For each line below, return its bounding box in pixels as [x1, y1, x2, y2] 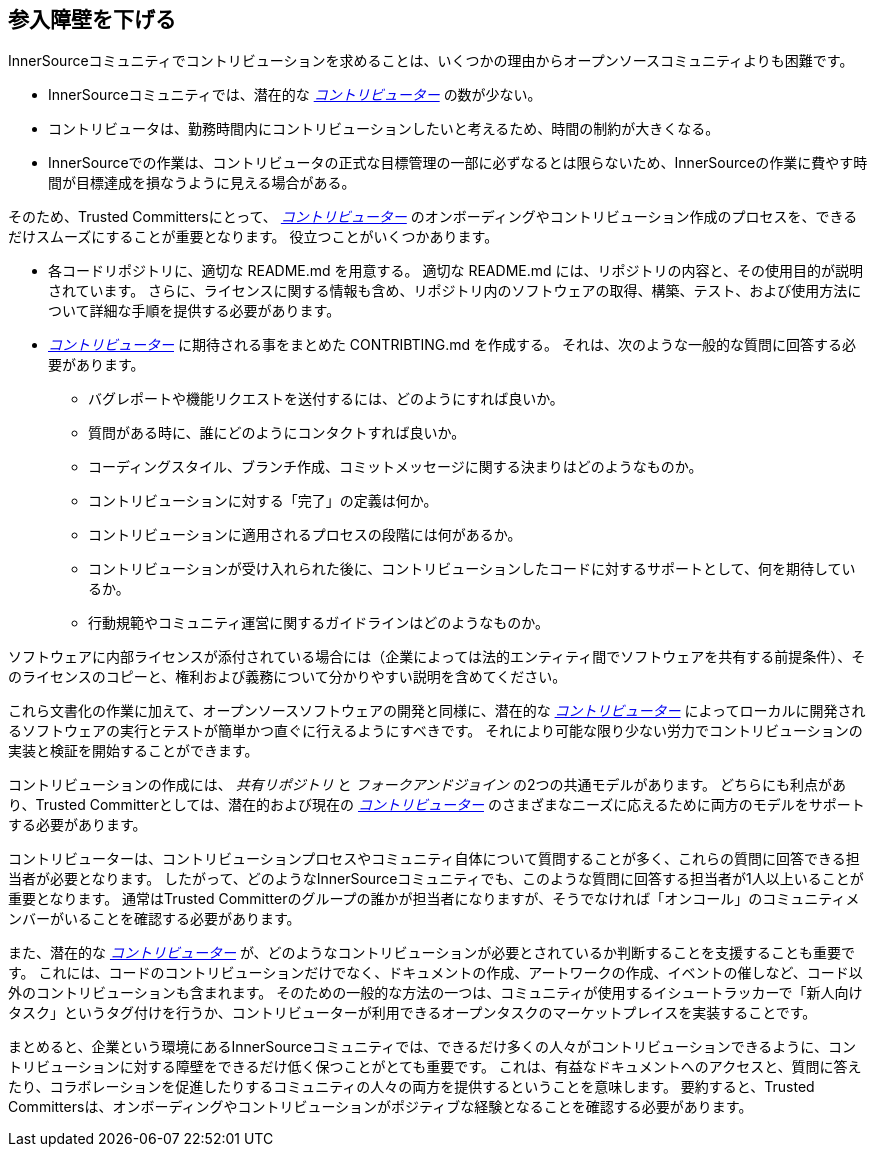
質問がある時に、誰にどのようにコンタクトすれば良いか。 [88, 424, 466, 442]
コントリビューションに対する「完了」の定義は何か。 [88, 492, 438, 510]
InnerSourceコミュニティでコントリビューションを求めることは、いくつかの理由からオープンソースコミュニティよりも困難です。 [8, 52, 854, 70]
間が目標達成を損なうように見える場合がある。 [48, 174, 356, 192]
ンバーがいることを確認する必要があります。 [8, 910, 301, 928]
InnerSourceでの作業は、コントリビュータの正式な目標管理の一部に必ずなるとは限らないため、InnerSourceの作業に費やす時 [48, 154, 868, 172]
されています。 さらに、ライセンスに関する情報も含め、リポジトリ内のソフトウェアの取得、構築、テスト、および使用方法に [48, 282, 862, 300]
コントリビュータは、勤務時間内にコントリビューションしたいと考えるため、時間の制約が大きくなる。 [48, 120, 720, 138]
